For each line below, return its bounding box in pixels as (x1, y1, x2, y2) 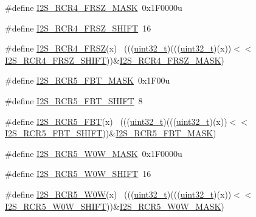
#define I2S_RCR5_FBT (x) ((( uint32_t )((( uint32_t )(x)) (5, 115, 227, 127)
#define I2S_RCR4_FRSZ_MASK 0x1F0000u (5, 1, 182, 13)
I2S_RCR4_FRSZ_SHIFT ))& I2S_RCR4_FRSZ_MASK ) (5, 53, 224, 66)
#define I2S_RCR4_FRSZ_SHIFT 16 (5, 21, 151, 34)
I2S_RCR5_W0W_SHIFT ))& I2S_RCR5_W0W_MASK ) (5, 199, 224, 212)
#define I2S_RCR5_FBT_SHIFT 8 (5, 94, 143, 107)
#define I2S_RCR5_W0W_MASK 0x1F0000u (5, 147, 182, 159)
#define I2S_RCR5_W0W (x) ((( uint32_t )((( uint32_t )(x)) (5, 187, 232, 200)
